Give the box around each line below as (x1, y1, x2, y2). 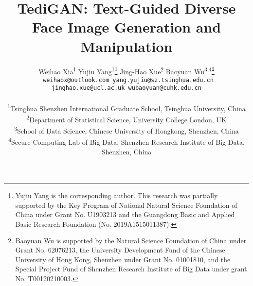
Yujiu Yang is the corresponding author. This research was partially (15, 190, 218, 201)
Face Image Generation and (32, 17, 221, 37)
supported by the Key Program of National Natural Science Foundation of (15, 200, 237, 210)
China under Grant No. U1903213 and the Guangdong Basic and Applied (15, 209, 235, 219)
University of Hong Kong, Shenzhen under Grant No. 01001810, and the (15, 254, 231, 264)
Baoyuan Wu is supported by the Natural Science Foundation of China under (15, 235, 247, 245)
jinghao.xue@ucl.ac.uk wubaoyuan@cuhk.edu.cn (52, 84, 201, 92)
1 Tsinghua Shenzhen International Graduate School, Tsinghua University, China (7, 101, 246, 113)
